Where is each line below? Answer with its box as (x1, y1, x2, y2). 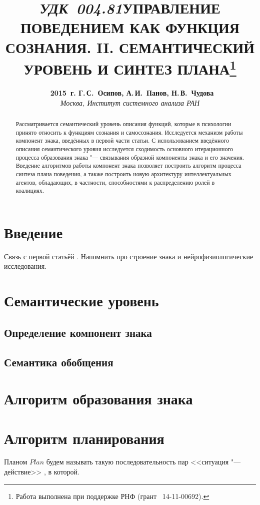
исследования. (4, 261, 47, 271)
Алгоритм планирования (4, 427, 164, 448)
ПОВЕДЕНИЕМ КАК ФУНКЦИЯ (20, 17, 240, 38)
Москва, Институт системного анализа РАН (60, 97, 200, 108)
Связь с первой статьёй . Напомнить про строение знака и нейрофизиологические (4, 251, 253, 261)
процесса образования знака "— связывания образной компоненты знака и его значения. (15, 153, 244, 161)
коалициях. (15, 186, 44, 195)
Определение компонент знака (4, 324, 152, 340)
